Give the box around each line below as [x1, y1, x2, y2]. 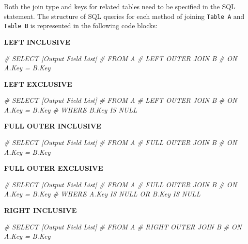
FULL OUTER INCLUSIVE [4, 121, 102, 131]
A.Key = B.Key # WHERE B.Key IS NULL [4, 104, 138, 114]
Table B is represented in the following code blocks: [4, 20, 157, 31]
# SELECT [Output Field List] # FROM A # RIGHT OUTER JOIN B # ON [4, 221, 242, 231]
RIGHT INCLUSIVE [4, 205, 77, 215]
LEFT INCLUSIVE [4, 36, 71, 47]
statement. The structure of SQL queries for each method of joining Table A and [4, 11, 245, 21]
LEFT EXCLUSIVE [4, 79, 72, 89]
